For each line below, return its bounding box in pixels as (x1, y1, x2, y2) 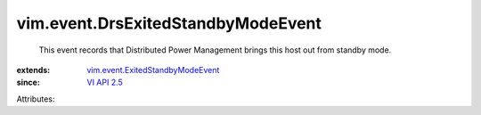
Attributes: (16, 94, 55, 104)
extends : (16, 64, 51, 75)
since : (16, 77, 40, 88)
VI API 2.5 (86, 77, 124, 88)
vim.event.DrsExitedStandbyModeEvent (16, 13, 322, 33)
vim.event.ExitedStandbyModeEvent (86, 64, 220, 75)
